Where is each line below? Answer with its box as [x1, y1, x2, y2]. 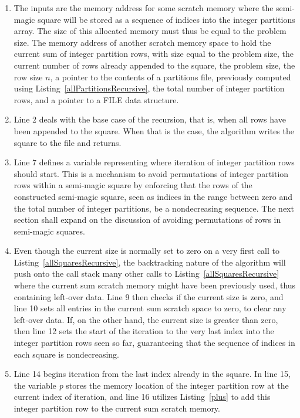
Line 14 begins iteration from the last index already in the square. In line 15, [14, 368, 291, 380]
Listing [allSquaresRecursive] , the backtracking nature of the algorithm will [14, 256, 286, 268]
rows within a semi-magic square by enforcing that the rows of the [14, 179, 252, 191]
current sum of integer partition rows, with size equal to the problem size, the [14, 47, 294, 60]
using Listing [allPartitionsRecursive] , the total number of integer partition [14, 82, 285, 94]
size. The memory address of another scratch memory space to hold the [14, 36, 271, 48]
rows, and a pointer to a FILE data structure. [14, 93, 179, 106]
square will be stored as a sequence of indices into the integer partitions [38, 13, 295, 25]
